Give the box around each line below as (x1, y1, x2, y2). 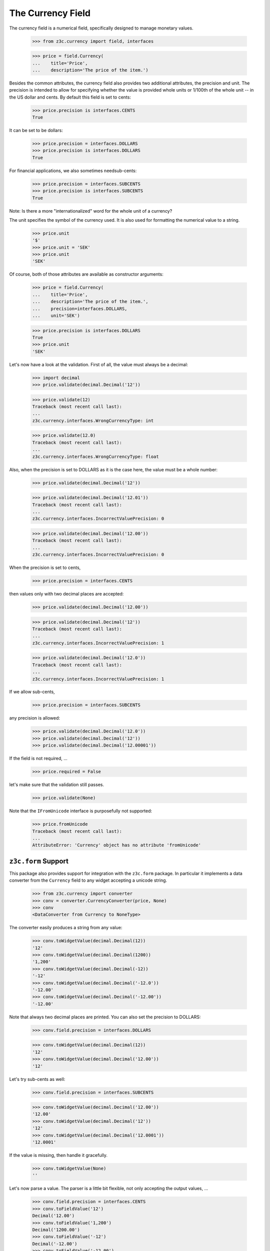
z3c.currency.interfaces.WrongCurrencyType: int (32, 418, 154, 423)
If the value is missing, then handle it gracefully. (9, 1152, 107, 1158)
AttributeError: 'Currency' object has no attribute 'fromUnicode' (32, 842, 201, 848)
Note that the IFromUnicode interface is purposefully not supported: (9, 808, 152, 814)
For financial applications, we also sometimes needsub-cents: (9, 168, 137, 174)
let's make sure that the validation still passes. (9, 782, 104, 788)
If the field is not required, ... (9, 756, 67, 762)
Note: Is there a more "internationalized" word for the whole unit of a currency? (9, 208, 172, 214)
